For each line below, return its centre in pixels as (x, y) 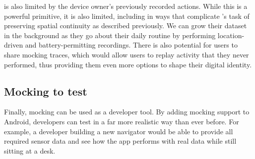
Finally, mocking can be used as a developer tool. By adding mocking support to (127, 112)
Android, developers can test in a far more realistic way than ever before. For (122, 121)
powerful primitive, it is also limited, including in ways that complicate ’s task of (127, 16)
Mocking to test (46, 91)
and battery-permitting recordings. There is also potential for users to (131, 45)
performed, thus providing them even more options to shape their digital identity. (128, 64)
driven (14, 45)
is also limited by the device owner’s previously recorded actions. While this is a (126, 6)
